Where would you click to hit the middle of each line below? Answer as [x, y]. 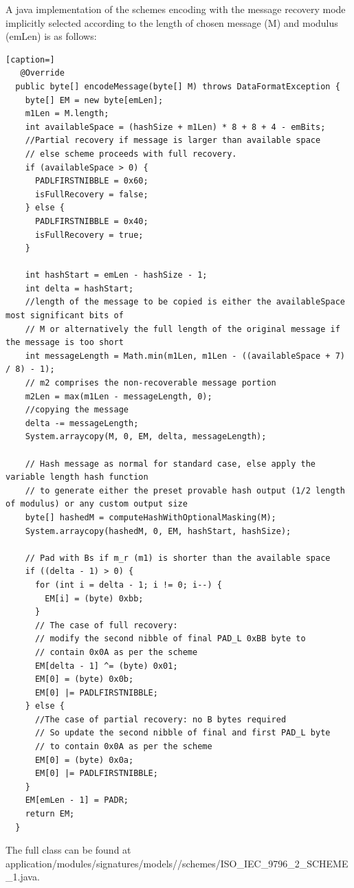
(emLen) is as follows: [51, 36]
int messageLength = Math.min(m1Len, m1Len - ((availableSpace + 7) [185, 356]
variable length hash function [77, 477]
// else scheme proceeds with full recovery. [131, 154]
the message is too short [65, 343]
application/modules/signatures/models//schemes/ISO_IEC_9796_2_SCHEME [177, 863]
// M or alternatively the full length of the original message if [182, 329]
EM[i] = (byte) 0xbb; [94, 598]
